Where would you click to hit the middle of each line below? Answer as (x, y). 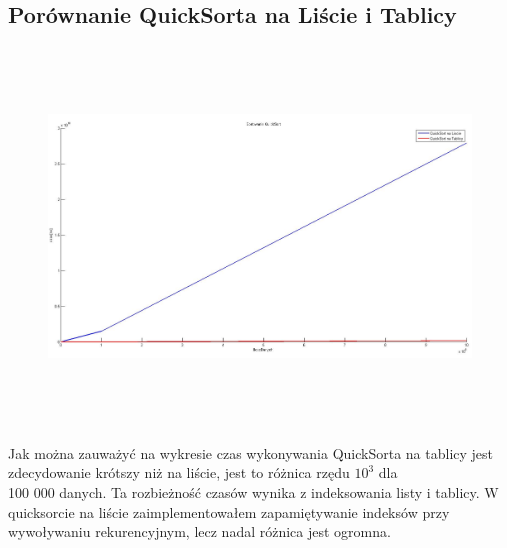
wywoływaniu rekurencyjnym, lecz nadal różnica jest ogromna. (199, 531)
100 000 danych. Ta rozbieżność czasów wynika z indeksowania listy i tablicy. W (253, 491)
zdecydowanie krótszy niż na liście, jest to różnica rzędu (179, 472)
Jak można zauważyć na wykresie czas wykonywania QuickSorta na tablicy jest (251, 452)
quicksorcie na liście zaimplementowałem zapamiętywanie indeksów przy (229, 511)
